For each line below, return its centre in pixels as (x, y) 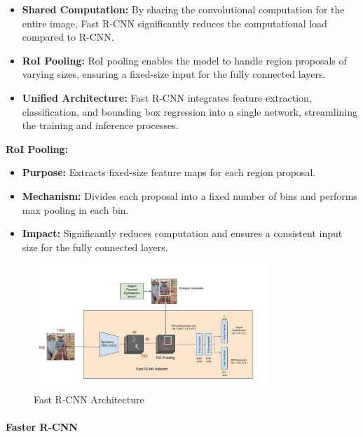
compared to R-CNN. (68, 37)
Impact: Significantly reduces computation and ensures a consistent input (182, 233)
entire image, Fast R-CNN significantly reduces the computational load (174, 23)
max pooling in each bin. (75, 209)
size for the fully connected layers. (95, 247)
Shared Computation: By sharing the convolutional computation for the (183, 9)
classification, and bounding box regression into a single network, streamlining (190, 111)
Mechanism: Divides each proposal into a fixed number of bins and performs (190, 195)
